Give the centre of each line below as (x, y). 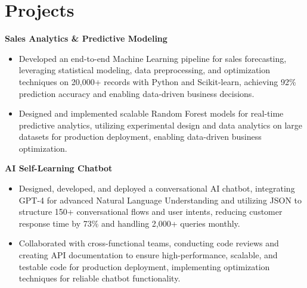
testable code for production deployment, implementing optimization (144, 266)
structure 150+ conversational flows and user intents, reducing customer (151, 212)
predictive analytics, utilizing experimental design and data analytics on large (161, 125)
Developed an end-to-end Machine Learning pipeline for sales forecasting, (153, 58)
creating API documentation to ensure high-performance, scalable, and (148, 255)
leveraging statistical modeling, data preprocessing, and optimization (145, 70)
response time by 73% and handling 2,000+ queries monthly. (129, 223)
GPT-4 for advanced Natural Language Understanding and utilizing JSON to (160, 200)
